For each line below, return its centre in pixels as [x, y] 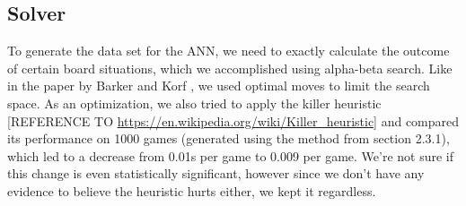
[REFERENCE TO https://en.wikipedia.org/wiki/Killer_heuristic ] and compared [233, 120]
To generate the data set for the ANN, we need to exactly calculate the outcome [229, 51]
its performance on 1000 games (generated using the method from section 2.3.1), [229, 138]
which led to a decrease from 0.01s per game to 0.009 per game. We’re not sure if [231, 155]
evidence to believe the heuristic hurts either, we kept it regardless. [192, 190]
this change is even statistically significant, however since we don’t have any [216, 173]
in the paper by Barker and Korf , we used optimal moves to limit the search [219, 86]
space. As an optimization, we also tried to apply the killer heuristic [194, 103]
